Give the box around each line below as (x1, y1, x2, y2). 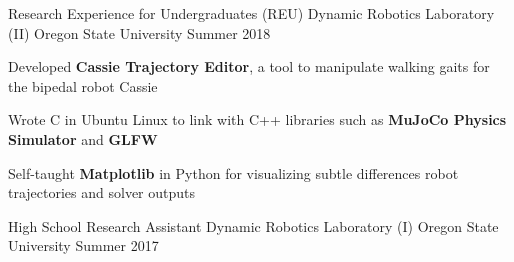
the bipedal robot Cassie (8, 75, 158, 96)
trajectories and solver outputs (8, 182, 196, 203)
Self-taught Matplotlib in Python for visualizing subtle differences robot (8, 162, 459, 183)
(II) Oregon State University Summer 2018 (8, 22, 271, 43)
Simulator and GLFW (8, 128, 158, 149)
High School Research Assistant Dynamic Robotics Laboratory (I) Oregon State (8, 215, 499, 236)
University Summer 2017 (8, 235, 159, 256)
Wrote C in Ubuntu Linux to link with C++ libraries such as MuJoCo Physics (8, 109, 507, 130)
